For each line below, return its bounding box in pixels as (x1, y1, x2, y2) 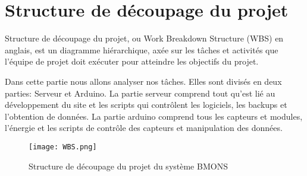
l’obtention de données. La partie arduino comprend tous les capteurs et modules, (5, 110, 303, 122)
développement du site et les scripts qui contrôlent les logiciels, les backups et (5, 98, 287, 111)
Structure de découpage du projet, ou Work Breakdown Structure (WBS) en (5, 32, 284, 44)
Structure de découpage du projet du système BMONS (29, 159, 228, 172)
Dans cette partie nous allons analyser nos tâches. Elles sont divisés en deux (5, 75, 282, 87)
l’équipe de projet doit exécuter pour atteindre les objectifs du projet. (5, 55, 259, 68)
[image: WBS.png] (29, 142, 97, 151)
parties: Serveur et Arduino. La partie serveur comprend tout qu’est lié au (5, 87, 275, 99)
